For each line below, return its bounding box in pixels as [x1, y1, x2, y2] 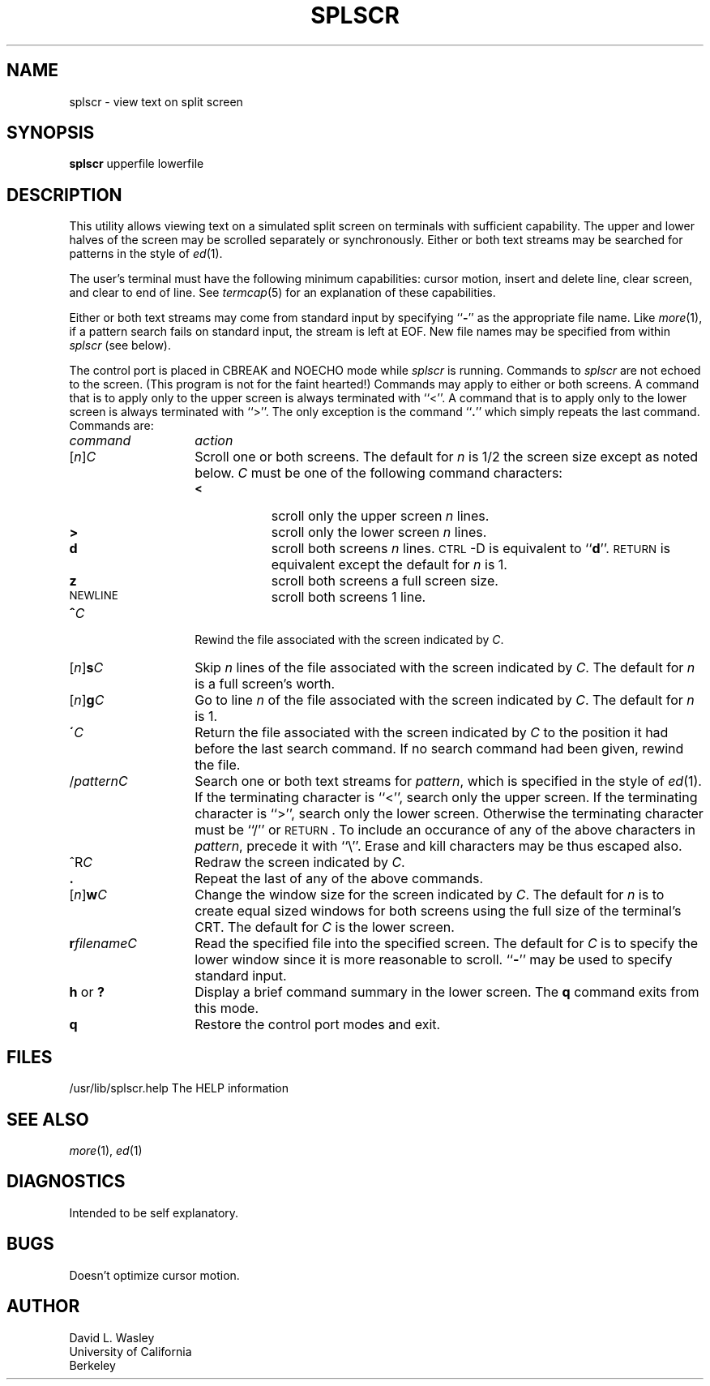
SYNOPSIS [6, 122, 95, 144]
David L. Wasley [69, 1330, 155, 1345]
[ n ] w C [69, 886, 107, 903]
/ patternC [69, 773, 128, 790]
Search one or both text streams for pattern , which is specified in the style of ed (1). [195, 773, 702, 790]
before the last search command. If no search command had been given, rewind [195, 740, 684, 757]
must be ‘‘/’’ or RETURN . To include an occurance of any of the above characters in [195, 822, 695, 839]
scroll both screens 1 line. [271, 589, 426, 606]
